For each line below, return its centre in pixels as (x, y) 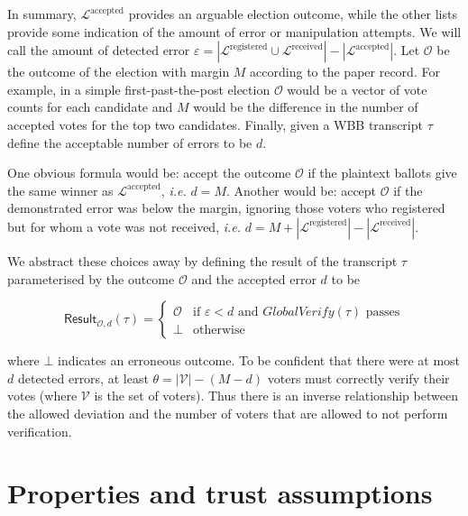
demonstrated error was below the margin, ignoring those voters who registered (226, 208)
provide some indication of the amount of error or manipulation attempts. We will (234, 31)
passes (383, 313)
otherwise (219, 331)
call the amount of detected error (99, 50)
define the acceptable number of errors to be (130, 142)
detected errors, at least (83, 378)
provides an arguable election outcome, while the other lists (293, 14)
